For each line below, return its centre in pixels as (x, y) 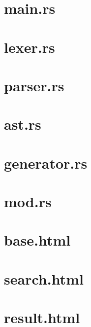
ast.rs (23, 124)
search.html (44, 278)
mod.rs (28, 201)
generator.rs (46, 163)
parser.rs (34, 85)
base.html (37, 240)
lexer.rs (30, 47)
